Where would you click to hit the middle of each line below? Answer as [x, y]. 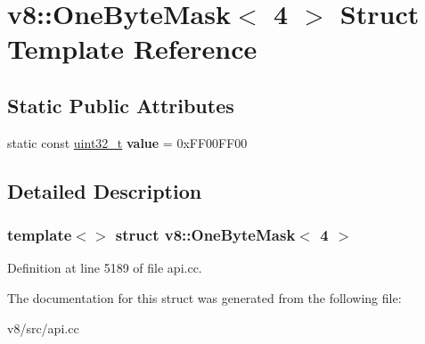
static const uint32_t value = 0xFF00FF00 [127, 142]
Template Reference [132, 49]
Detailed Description [105, 190]
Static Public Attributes [121, 105]
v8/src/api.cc [43, 328]
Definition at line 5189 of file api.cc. [105, 268]
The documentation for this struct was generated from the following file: [204, 297]
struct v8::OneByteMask [205, 235]
